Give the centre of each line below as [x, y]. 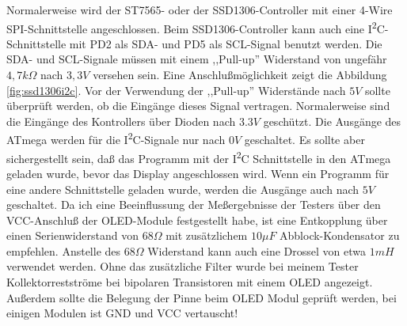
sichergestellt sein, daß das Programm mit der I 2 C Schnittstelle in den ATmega [199, 157]
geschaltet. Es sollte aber [304, 140]
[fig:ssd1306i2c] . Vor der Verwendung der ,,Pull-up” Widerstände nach [176, 90]
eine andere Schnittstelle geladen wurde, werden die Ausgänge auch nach [183, 189]
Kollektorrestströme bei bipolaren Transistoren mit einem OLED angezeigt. [190, 282]
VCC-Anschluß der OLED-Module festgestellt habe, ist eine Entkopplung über [197, 220]
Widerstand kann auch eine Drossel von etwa [257, 250]
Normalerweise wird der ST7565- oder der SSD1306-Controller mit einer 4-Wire [200, 9]
